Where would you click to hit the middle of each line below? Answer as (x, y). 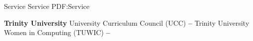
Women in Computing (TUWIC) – (57, 32)
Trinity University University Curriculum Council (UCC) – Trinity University (127, 22)
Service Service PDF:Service (47, 6)
